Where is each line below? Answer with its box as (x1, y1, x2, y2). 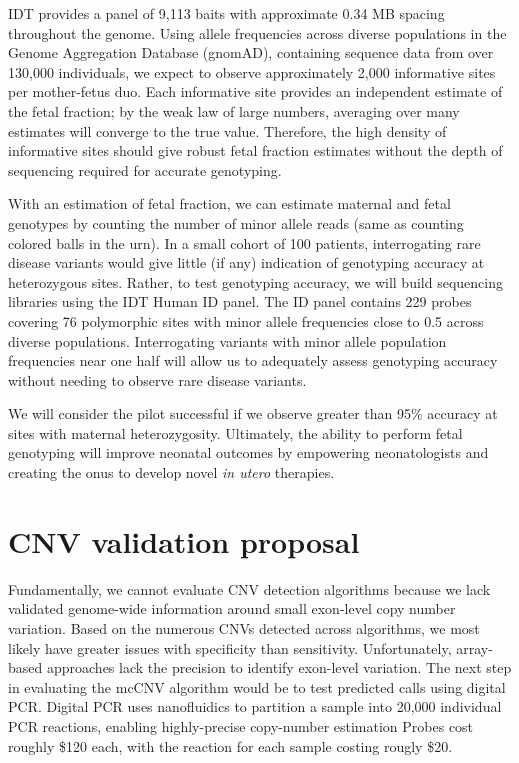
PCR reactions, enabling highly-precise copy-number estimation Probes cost (8, 715, 474, 736)
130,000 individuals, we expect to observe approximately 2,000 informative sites (8, 61, 496, 82)
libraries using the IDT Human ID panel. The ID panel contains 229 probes (8, 291, 472, 312)
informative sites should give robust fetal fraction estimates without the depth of (8, 140, 503, 161)
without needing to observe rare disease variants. (8, 369, 307, 390)
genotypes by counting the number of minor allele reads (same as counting (8, 212, 464, 233)
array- (456, 637, 493, 658)
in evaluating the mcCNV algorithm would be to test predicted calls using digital (8, 676, 506, 697)
